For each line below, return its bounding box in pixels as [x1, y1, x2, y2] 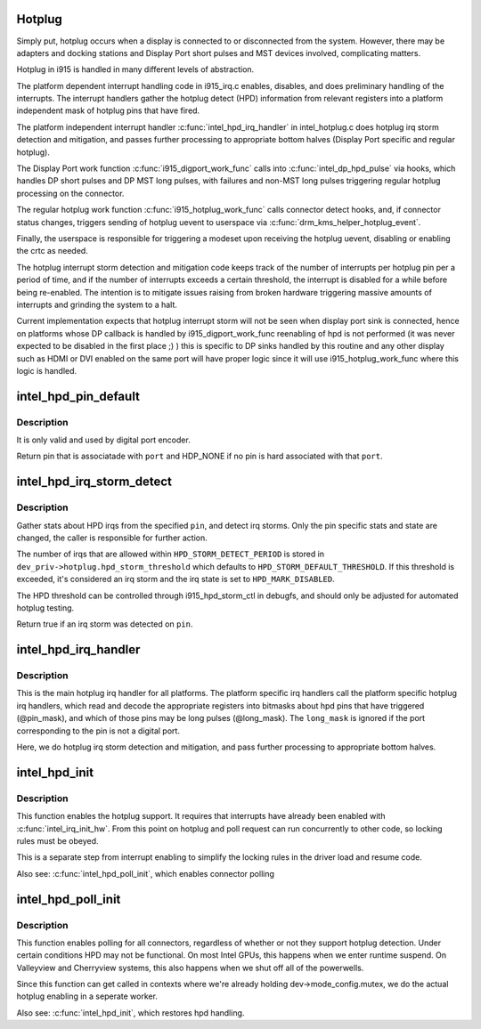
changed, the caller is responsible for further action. [16, 532, 208, 543]
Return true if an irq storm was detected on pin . [16, 619, 193, 629]
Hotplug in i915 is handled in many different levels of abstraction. [16, 64, 255, 75]
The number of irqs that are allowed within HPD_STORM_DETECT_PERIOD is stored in [16, 548, 325, 560]
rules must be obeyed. [16, 835, 99, 846]
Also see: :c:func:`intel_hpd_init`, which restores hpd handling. [16, 1007, 245, 1018]
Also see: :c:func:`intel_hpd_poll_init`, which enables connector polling [16, 868, 275, 879]
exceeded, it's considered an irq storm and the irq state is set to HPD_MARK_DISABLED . [16, 574, 335, 585]
